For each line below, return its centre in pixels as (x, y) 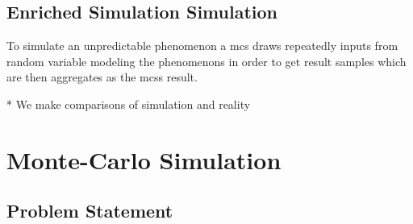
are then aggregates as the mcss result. (102, 77)
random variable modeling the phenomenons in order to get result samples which (206, 61)
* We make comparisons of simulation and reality (129, 104)
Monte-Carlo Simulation (144, 159)
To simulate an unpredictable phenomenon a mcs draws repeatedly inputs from (202, 46)
